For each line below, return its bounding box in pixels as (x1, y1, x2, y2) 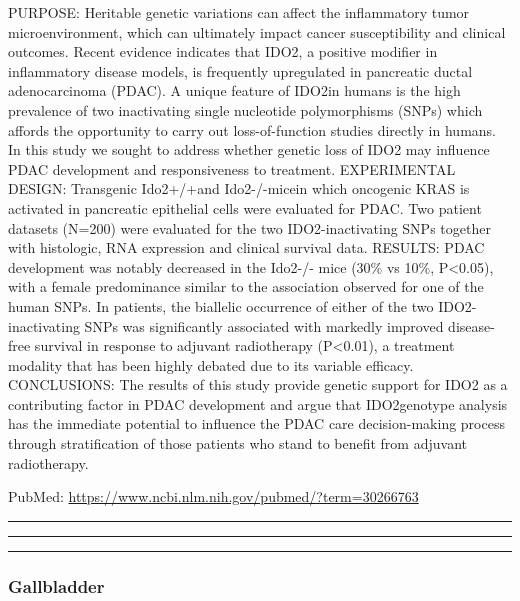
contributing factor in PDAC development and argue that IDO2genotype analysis (8, 393, 508, 414)
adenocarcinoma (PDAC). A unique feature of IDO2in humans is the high (8, 80, 461, 101)
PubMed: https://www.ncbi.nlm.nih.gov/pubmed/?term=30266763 (8, 486, 419, 507)
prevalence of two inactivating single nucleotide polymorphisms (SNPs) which (8, 99, 483, 120)
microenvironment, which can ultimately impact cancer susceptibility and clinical (8, 21, 506, 42)
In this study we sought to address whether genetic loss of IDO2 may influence (8, 139, 490, 160)
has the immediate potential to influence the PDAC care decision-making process (8, 413, 505, 434)
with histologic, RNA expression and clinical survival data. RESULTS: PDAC (8, 237, 485, 258)
